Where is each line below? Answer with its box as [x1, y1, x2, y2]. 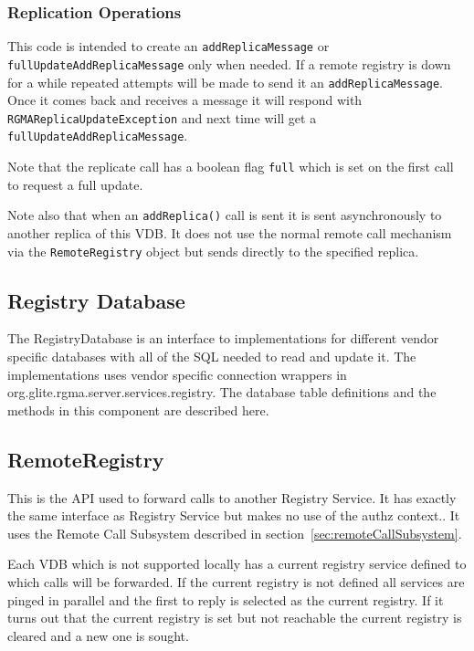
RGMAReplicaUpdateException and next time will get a [7, 108, 317, 127]
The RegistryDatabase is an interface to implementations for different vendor [7, 329, 439, 348]
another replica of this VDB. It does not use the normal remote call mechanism [7, 224, 452, 242]
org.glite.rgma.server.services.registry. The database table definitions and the [7, 383, 437, 402]
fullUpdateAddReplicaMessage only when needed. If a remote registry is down [7, 54, 451, 73]
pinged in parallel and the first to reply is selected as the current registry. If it [7, 590, 444, 609]
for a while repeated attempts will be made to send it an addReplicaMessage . [7, 72, 443, 91]
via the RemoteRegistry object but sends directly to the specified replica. [7, 241, 419, 260]
